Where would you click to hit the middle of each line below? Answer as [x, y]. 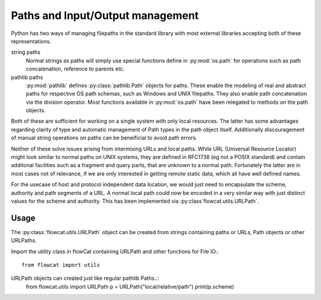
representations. [31, 41]
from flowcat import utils [61, 265]
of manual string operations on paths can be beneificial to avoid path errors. [104, 138]
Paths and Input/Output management [105, 15]
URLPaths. [24, 241]
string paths [26, 52]
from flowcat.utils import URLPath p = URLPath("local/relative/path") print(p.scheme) [130, 286]
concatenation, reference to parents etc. [75, 69]
